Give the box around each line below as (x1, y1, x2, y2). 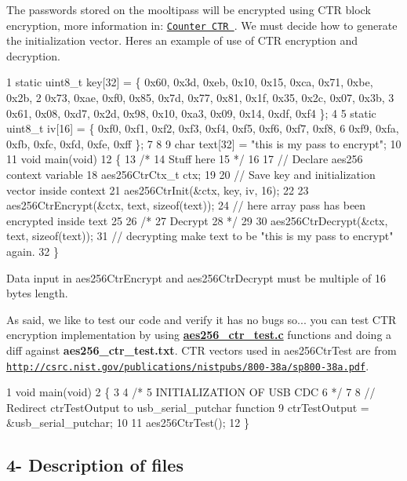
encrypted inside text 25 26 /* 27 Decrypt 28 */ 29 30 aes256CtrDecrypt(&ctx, (6, 212, 388, 228)
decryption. (6, 47, 60, 64)
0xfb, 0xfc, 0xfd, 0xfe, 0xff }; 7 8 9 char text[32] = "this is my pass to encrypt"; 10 (6, 135, 402, 151)
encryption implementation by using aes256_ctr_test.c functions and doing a (6, 326, 392, 343)
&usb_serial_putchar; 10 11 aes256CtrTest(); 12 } (6, 414, 249, 431)
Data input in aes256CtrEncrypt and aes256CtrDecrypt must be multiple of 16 (6, 269, 386, 286)
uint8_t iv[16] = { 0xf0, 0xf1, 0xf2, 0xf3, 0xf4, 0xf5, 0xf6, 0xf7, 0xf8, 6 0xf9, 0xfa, (6, 120, 399, 137)
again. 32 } (6, 242, 59, 259)
